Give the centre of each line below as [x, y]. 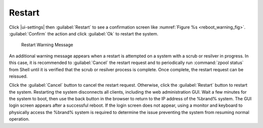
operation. [19, 119]
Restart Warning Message [47, 45]
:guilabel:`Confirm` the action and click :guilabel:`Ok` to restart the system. [84, 33]
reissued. [18, 76]
